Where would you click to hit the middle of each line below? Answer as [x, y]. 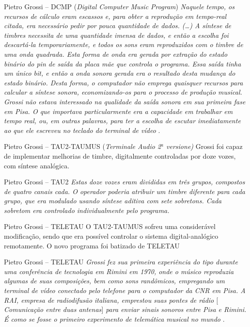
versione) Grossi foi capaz [204, 146]
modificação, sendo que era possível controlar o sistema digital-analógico [111, 236]
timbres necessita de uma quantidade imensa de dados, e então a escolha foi [116, 35]
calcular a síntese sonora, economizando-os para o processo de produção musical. [123, 92]
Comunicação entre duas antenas [53, 309]
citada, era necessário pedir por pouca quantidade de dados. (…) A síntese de [118, 25]
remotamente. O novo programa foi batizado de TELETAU [92, 245]
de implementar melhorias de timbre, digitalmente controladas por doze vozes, [120, 155]
